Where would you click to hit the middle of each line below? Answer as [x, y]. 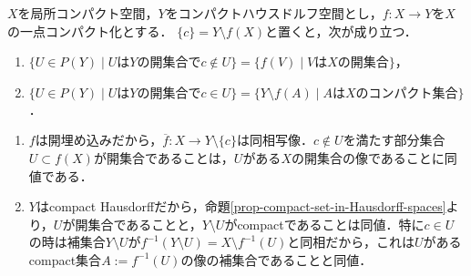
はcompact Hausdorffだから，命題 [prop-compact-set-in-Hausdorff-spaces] [241, 206]
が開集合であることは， [164, 157]
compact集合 [65, 259]
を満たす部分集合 [394, 140]
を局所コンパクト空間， [88, 13]
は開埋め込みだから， [99, 140]
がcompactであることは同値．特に [324, 224]
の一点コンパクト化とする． [90, 31]
